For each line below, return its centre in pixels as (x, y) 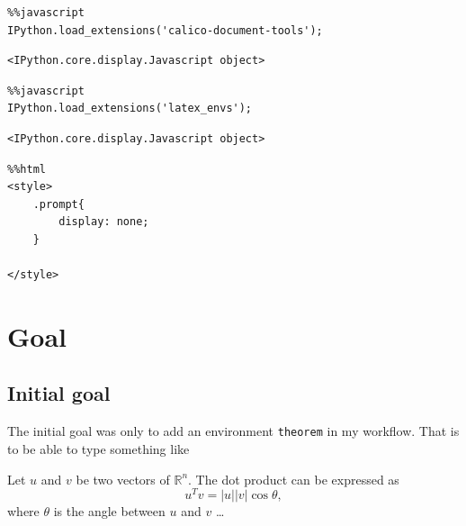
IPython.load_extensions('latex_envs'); (130, 109)
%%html (27, 169)
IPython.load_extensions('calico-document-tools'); (165, 30)
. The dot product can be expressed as (294, 479)
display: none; (104, 222)
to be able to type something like (99, 448)
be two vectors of (123, 479)
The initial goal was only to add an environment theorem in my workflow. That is (233, 431)
